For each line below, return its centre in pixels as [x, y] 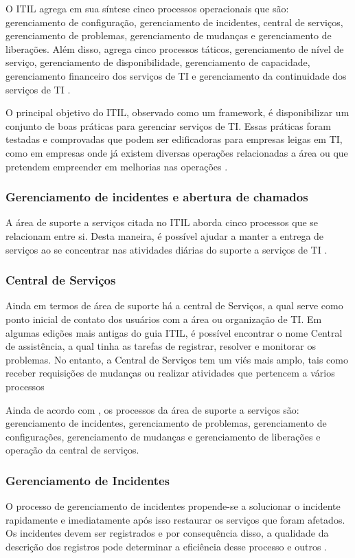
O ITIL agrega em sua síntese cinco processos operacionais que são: [147, 8]
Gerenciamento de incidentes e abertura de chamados [157, 197]
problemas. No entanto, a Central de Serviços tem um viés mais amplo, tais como [177, 359]
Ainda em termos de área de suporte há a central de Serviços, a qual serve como [174, 305]
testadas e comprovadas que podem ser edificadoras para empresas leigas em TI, [174, 139]
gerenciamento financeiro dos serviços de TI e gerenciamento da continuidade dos [176, 75]
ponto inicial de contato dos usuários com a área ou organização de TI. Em [164, 319]
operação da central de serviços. [72, 450]
